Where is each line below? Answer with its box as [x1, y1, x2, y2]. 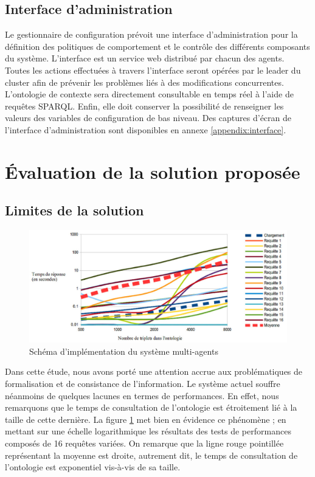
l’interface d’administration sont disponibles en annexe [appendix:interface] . [5, 123, 286, 136]
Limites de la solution [5, 201, 144, 220]
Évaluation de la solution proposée [5, 159, 300, 184]
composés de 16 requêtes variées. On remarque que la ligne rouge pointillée [5, 436, 284, 449]
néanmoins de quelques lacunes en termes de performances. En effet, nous [5, 389, 279, 402]
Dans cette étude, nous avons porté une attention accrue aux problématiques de [5, 365, 303, 378]
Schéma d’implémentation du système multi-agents [29, 344, 218, 357]
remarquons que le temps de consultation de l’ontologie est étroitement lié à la [5, 401, 297, 414]
